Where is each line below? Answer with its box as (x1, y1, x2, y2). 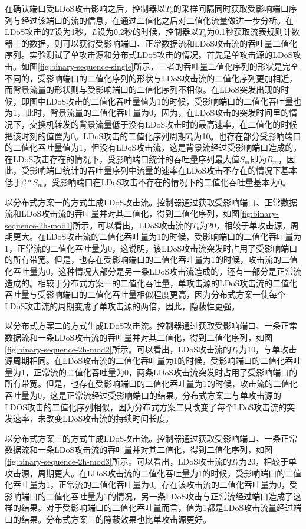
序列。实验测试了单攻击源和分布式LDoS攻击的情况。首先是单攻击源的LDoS (5, 48, 293, 61)
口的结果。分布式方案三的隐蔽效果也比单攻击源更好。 (5, 512, 211, 525)
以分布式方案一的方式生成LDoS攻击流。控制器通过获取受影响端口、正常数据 (5, 195, 298, 208)
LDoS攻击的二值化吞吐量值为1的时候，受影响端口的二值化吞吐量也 (45, 94, 302, 107)
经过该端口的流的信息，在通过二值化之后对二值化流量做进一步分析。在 (21, 14, 294, 26)
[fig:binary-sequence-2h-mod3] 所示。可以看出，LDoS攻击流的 (5, 455, 231, 467)
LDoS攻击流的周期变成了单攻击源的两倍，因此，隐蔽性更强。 (5, 299, 240, 312)
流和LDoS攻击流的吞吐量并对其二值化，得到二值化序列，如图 (5, 207, 240, 220)
